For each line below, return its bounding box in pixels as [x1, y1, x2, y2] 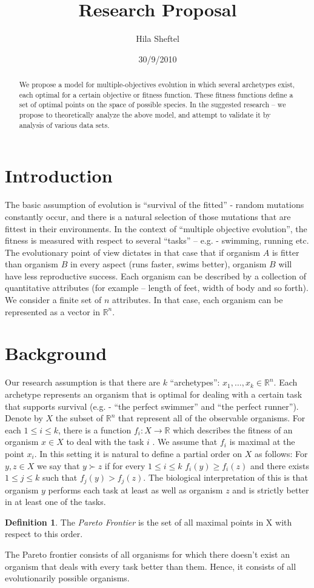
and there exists [250, 459, 309, 472]
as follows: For [254, 447, 308, 459]
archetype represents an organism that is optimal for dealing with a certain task [5, 387, 302, 400]
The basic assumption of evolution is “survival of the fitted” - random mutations [5, 198, 304, 211]
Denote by [5, 412, 43, 424]
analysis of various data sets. [19, 119, 110, 130]
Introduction [5, 163, 113, 188]
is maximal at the [229, 435, 295, 448]
